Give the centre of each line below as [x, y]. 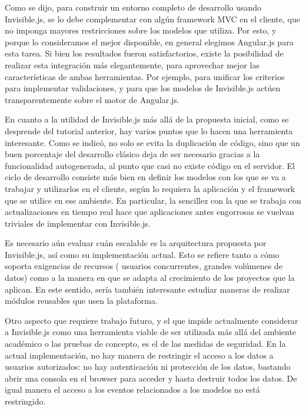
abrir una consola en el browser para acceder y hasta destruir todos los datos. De [151, 378]
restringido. [25, 401]
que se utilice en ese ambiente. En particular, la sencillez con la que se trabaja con [153, 200]
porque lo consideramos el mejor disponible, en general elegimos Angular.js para [149, 42]
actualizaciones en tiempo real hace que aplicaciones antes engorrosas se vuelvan [149, 212]
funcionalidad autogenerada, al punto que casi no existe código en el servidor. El [150, 165]
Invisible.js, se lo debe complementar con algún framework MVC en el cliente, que [152, 19]
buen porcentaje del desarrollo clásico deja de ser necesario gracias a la [132, 154]
